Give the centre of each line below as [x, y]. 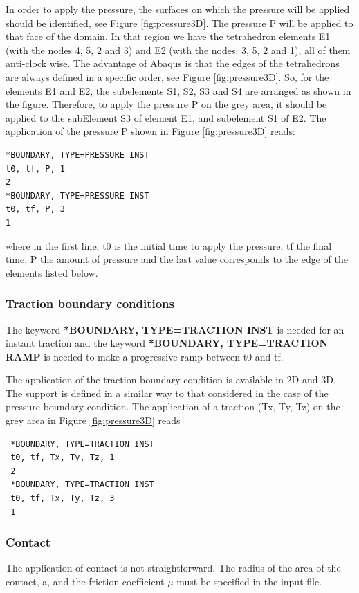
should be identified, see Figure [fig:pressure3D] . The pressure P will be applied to [179, 22]
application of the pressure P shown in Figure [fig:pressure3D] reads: [150, 131]
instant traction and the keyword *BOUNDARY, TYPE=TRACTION [167, 343]
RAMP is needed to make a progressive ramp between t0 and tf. [145, 356]
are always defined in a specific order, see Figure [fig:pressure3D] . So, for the [167, 76]
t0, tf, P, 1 [35, 168]
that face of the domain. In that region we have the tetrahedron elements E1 [168, 36]
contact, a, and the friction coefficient [85, 582]
